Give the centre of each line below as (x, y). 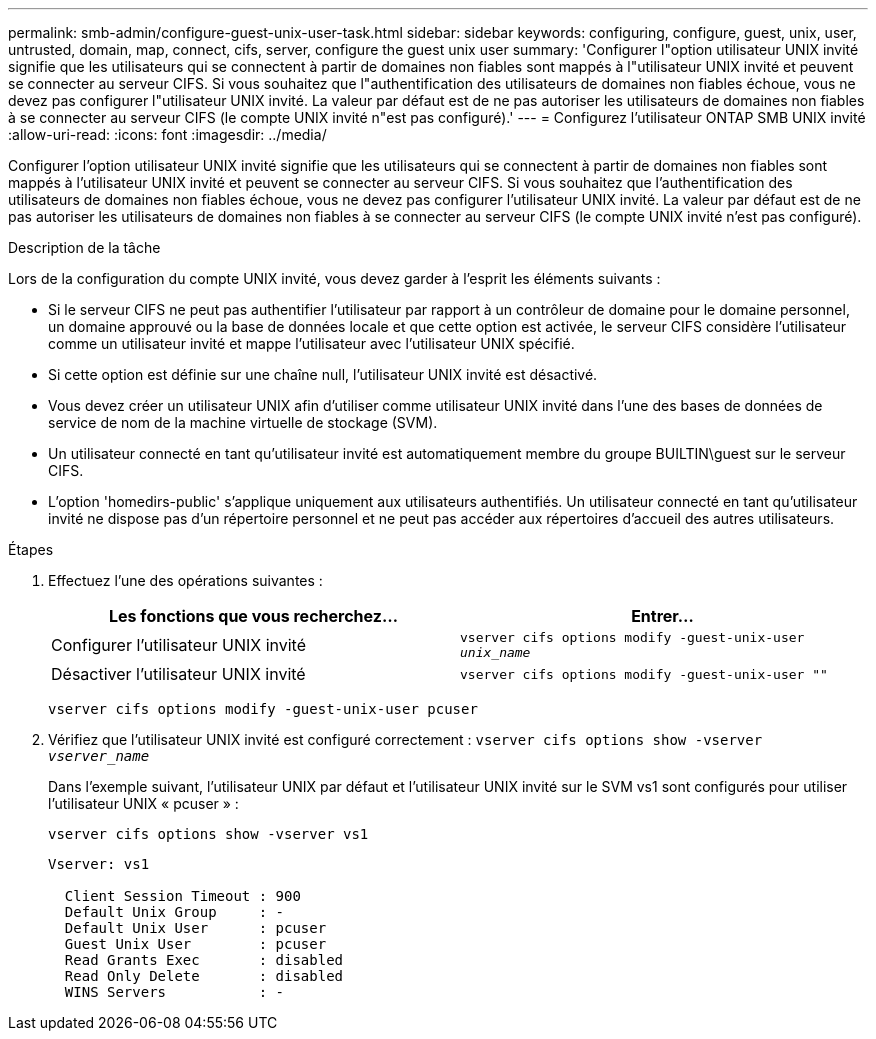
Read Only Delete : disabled (204, 976)
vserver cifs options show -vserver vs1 (208, 834)
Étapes (31, 549)
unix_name (495, 652)
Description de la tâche (84, 247)
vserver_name (99, 756)
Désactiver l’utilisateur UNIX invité (178, 674)
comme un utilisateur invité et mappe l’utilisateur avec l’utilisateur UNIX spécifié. (311, 343)
